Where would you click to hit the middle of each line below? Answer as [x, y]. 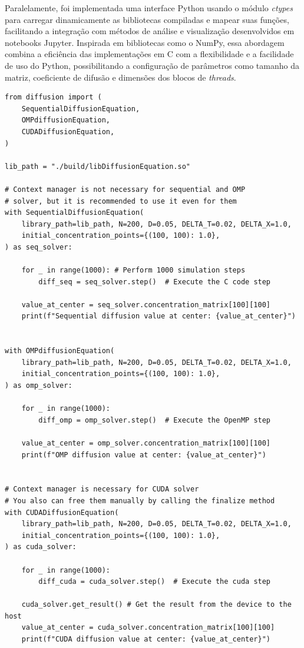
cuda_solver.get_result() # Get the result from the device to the [156, 605]
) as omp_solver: [39, 386]
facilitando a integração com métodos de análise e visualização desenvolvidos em [150, 31]
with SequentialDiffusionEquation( [75, 213]
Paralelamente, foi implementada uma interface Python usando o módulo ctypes [149, 8]
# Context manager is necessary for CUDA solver [102, 489]
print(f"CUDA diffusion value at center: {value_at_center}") [146, 639]
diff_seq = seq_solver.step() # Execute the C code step [155, 282]
